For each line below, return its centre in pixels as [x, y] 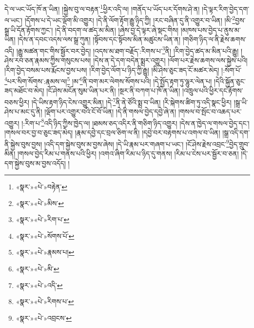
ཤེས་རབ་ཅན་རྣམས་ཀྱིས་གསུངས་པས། [48, 60]
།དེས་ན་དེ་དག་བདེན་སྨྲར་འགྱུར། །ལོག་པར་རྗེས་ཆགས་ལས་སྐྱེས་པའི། [170, 60]
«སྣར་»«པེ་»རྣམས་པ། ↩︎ [45, 252]
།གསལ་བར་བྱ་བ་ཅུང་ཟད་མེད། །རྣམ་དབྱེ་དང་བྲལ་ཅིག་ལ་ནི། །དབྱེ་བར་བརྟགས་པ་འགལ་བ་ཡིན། [112, 133]
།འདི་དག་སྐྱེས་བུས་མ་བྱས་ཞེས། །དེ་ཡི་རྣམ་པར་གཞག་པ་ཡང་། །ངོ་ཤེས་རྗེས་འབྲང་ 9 [137, 143]
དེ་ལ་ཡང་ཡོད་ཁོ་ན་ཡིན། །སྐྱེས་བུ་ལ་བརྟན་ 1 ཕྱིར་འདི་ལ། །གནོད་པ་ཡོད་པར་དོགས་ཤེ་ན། [102, 8]
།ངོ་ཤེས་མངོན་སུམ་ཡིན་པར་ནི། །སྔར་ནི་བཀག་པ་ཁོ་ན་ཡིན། [113, 91]
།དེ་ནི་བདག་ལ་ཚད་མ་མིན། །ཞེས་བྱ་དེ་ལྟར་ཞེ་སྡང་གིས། [117, 30]
